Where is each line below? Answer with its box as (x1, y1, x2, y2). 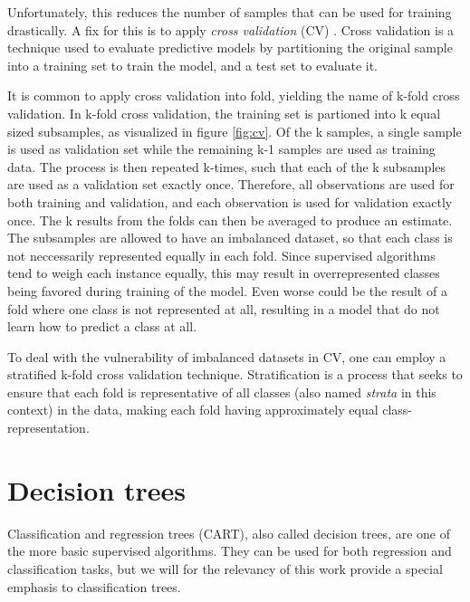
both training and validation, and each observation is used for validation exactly (7, 192, 453, 211)
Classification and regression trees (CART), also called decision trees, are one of (7, 523, 451, 542)
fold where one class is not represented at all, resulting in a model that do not (7, 299, 440, 318)
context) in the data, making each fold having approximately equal (7, 400, 379, 419)
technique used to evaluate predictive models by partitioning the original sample (7, 38, 453, 57)
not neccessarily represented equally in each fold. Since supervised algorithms (7, 245, 436, 264)
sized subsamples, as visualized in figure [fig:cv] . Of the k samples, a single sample (7, 121, 462, 140)
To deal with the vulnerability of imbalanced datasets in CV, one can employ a (7, 347, 446, 366)
